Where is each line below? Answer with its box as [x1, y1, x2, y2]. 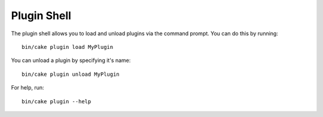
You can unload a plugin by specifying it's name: [11, 57, 131, 64]
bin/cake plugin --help [22, 98, 92, 104]
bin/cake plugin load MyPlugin [22, 44, 114, 50]
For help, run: [11, 84, 44, 91]
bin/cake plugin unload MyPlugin [22, 70, 120, 78]
